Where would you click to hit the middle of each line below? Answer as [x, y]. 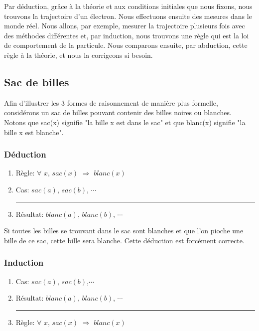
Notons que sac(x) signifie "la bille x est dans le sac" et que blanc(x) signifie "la [125, 122]
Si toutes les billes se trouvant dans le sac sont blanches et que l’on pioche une [124, 231]
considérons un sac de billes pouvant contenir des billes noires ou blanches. [118, 112]
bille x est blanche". [34, 132]
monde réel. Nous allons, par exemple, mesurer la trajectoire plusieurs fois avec [125, 26]
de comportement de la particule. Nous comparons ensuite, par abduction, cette [126, 45]
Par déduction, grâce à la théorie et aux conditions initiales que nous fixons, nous [128, 6]
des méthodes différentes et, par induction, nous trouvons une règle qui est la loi [127, 35]
